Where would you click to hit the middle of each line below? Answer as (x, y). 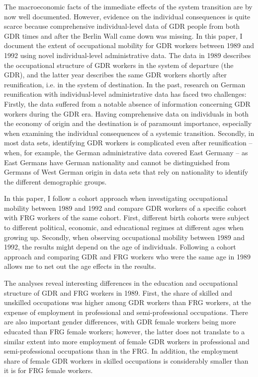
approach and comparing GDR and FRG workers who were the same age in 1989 (127, 256)
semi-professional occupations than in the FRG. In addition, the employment (121, 351)
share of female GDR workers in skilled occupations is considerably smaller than (126, 360)
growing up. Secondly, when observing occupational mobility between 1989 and (124, 237)
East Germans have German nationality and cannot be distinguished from (117, 162)
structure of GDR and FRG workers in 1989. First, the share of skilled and (118, 292)
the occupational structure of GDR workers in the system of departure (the (119, 65)
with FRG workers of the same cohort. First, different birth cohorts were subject (127, 218)
